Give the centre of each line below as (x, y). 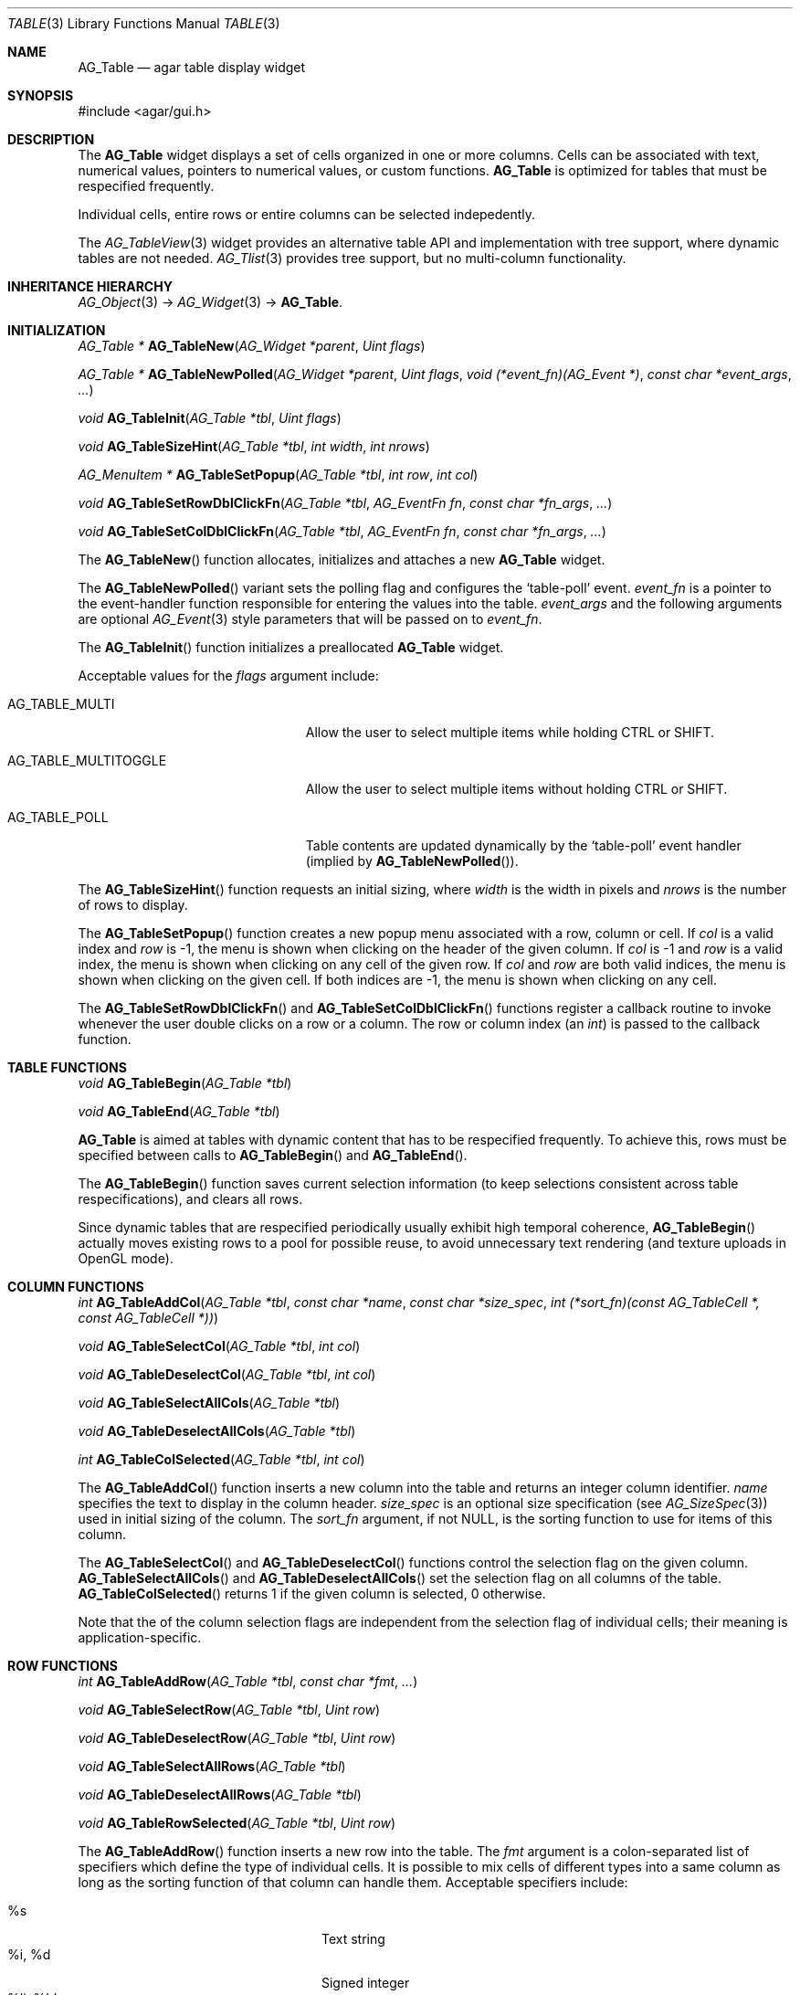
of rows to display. (133, 905)
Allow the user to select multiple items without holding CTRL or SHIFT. (516, 789)
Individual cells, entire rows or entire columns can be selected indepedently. (307, 214)
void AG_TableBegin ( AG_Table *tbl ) (185, 1083)
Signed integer (366, 1983)
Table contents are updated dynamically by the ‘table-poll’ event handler (523, 845)
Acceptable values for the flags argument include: (228, 676)
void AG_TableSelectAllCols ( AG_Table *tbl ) (209, 1403)
